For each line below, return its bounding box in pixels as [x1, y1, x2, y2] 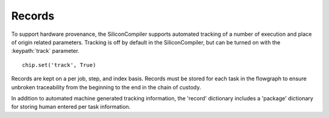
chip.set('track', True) [22, 61, 96, 68]
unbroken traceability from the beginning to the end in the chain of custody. [11, 83, 201, 91]
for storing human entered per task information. [11, 103, 131, 111]
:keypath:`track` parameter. [11, 47, 80, 55]
